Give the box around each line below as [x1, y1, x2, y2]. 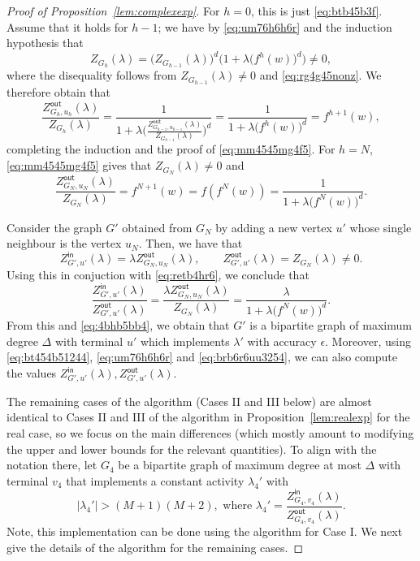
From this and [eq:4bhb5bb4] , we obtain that [6, 317, 230, 334]
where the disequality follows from [6, 67, 177, 84]
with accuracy [247, 332, 317, 349]
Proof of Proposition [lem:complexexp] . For [6, 2, 220, 19]
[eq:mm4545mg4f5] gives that [6, 157, 152, 174]
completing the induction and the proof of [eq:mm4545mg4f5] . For [6, 140, 336, 158]
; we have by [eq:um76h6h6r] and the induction [158, 18, 392, 35]
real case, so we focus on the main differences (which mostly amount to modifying [6, 424, 414, 441]
